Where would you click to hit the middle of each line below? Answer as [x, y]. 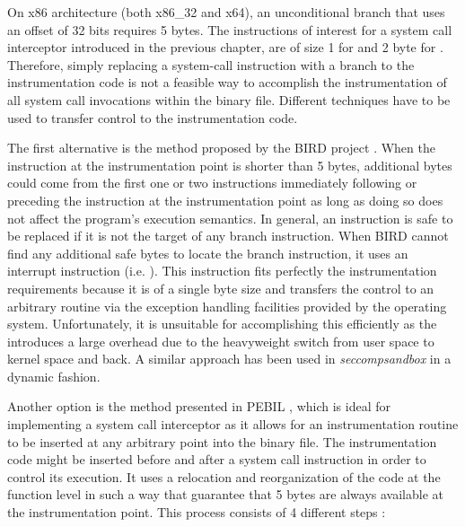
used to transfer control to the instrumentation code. [153, 117]
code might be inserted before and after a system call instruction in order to [217, 459]
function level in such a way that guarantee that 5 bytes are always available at [225, 494]
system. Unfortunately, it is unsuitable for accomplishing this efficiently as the [222, 324]
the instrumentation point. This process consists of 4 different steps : [197, 512]
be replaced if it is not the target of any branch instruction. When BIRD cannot [228, 236]
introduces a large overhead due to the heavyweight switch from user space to [221, 341]
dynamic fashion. [54, 376]
